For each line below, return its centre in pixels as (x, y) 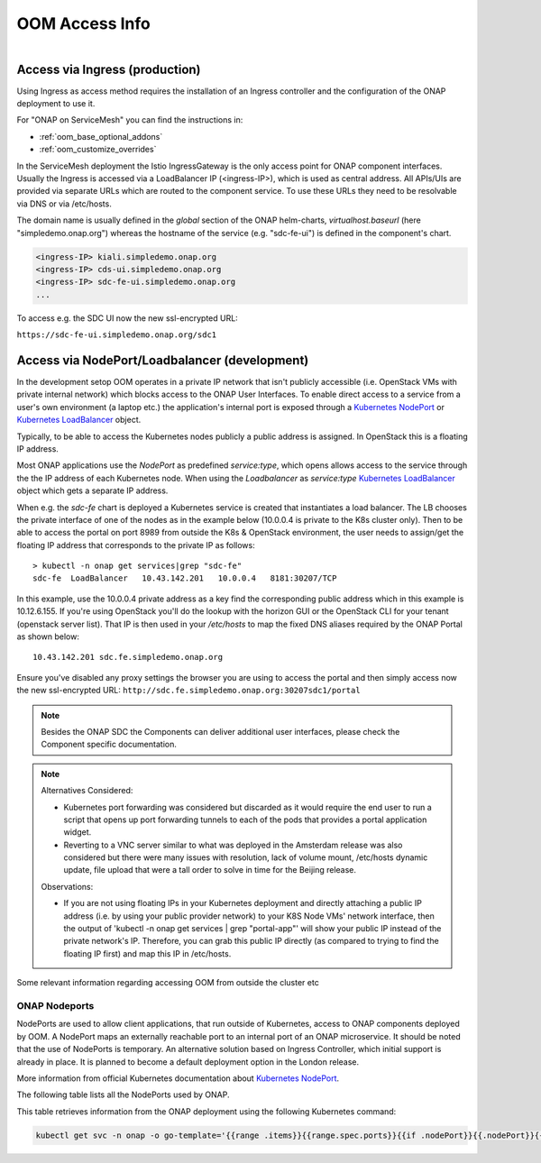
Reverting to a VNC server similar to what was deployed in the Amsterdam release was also (233, 845)
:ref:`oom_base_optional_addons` (101, 136)
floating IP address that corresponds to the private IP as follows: (136, 545)
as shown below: (48, 636)
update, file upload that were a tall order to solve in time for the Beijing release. (210, 870)
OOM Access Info (83, 23)
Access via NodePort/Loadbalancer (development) (163, 360)
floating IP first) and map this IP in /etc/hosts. (147, 953)
